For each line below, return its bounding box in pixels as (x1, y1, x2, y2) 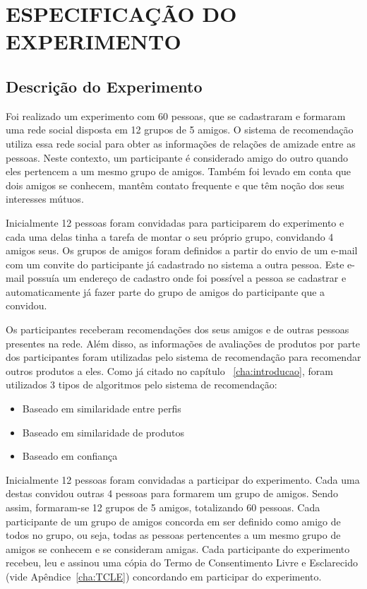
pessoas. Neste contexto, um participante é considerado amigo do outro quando (6, 150, 349, 165)
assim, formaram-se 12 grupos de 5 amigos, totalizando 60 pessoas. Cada (6, 500, 320, 515)
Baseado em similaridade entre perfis (22, 401, 181, 416)
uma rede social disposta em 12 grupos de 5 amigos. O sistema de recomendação (6, 122, 354, 137)
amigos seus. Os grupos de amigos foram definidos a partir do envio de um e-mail (6, 243, 358, 258)
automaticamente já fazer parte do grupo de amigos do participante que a (6, 284, 325, 299)
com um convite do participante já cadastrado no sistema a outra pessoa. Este (6, 256, 344, 271)
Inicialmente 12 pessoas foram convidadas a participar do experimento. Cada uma (6, 472, 360, 487)
